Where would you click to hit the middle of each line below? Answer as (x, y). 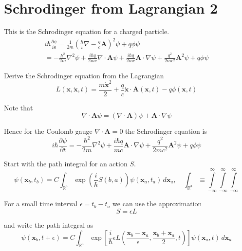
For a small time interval (41, 204)
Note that (19, 107)
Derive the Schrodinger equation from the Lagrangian (84, 75)
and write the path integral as (49, 225)
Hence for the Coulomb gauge (48, 131)
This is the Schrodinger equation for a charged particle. (87, 31)
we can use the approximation (157, 204)
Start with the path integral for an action (66, 163)
